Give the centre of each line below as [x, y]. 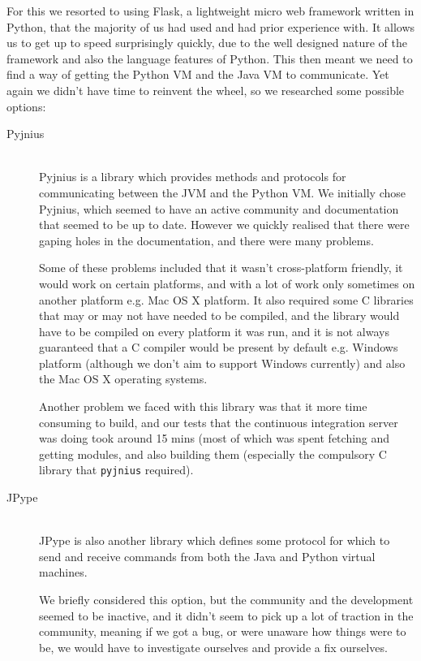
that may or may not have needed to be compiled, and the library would [219, 315]
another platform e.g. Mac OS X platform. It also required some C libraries [226, 299]
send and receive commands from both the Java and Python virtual [207, 556]
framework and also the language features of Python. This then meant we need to [210, 58]
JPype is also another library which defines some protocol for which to [215, 540]
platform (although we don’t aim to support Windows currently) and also [222, 363]
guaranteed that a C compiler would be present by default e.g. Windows [219, 347]
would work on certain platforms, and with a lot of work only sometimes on [227, 283]
